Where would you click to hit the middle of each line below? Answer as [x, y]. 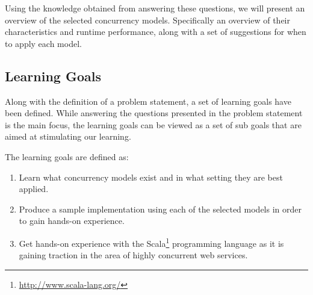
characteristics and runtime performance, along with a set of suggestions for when [156, 32]
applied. [34, 189]
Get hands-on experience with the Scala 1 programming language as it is [151, 242]
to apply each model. [43, 43]
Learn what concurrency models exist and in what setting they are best [151, 177]
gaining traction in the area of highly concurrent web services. [133, 255]
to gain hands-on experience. [72, 221]
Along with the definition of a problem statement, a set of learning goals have [148, 101]
